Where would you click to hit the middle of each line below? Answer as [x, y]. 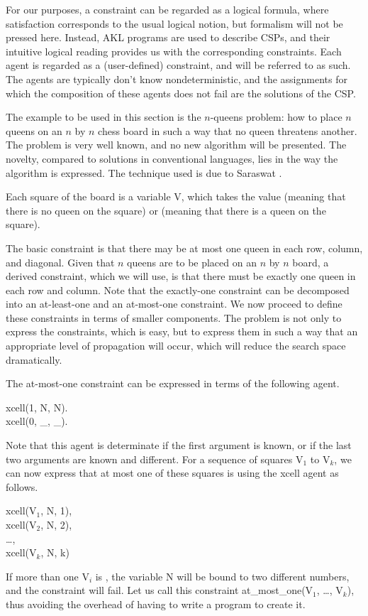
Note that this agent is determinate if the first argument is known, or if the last [179, 445]
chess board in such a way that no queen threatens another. [228, 130]
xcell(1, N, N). [37, 407]
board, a [311, 262]
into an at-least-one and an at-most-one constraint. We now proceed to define [174, 304]
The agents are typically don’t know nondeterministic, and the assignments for [177, 79]
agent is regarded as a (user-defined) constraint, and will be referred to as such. [178, 65]
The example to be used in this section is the [104, 117]
